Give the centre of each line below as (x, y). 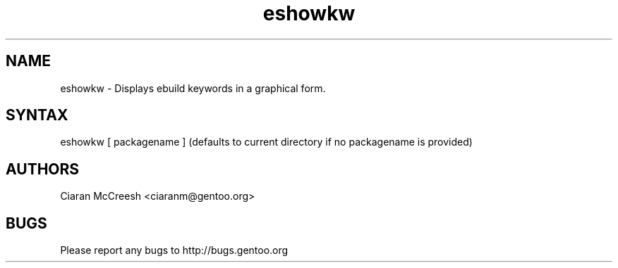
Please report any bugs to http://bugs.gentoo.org (174, 250)
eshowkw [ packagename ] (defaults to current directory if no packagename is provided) (266, 142)
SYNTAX (37, 115)
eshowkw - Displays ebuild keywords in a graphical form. (193, 88)
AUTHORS (43, 169)
